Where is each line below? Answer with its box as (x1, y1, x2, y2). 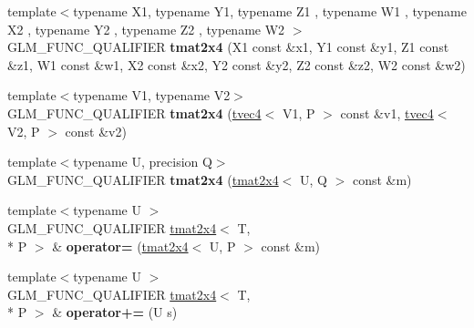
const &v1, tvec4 (340, 103, 434, 122)
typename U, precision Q (73, 152, 212, 171)
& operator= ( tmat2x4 (52, 236, 189, 255)
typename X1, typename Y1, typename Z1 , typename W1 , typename (73, 2, 467, 20)
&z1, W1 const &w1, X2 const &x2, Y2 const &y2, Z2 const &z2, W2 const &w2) (7, 55, 466, 74)
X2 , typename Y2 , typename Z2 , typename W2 (7, 19, 285, 38)
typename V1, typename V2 (73, 86, 231, 105)
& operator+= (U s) (52, 302, 178, 322)
